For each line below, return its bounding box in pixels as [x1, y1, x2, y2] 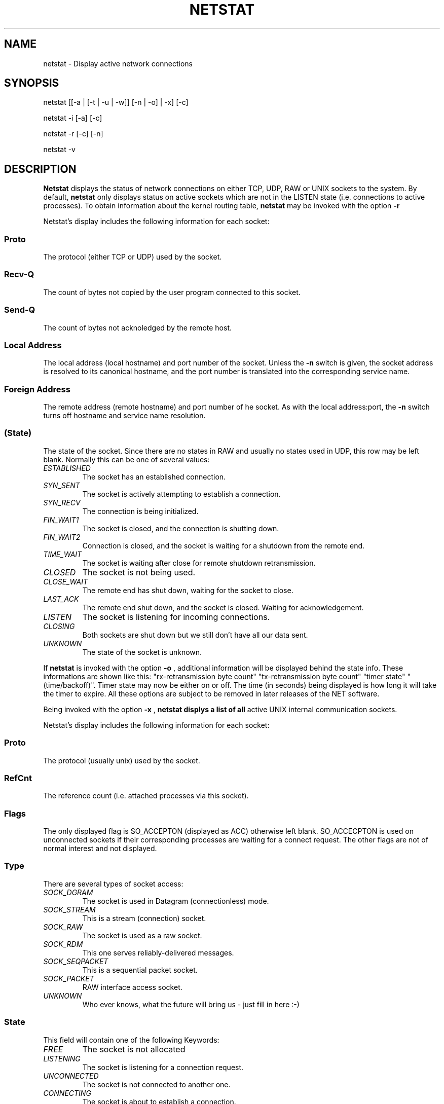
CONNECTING [43, 1088, 91, 1097]
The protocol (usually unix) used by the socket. [43, 756, 200, 765]
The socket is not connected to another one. [82, 1080, 231, 1089]
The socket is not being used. [82, 567, 196, 577]
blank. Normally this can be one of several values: [43, 455, 210, 464]
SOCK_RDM [43, 939, 83, 948]
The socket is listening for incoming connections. [82, 611, 270, 622]
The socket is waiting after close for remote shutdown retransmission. [82, 558, 316, 567]
